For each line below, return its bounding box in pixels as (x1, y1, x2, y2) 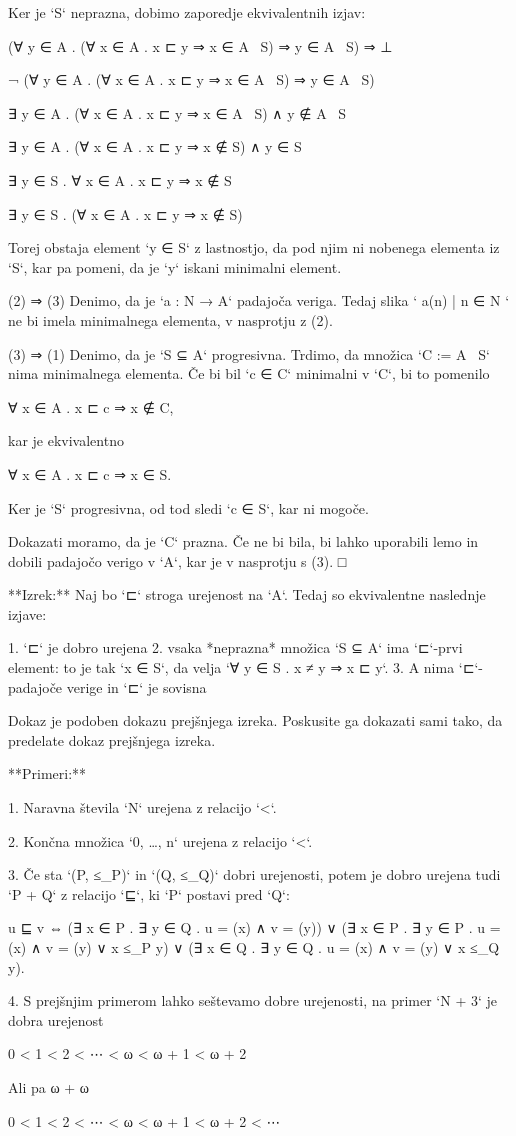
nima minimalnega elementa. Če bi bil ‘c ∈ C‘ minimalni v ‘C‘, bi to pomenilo (8, 363, 490, 384)
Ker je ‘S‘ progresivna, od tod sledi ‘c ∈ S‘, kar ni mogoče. (8, 497, 369, 518)
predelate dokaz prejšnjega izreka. (8, 729, 216, 750)
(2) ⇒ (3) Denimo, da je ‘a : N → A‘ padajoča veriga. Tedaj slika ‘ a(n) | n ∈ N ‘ (8, 290, 510, 311)
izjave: (8, 603, 47, 624)
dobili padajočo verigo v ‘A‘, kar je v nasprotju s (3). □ (8, 550, 347, 571)
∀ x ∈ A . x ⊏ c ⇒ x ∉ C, (8, 396, 174, 417)
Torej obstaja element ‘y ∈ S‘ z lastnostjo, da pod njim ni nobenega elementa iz (8, 237, 500, 258)
